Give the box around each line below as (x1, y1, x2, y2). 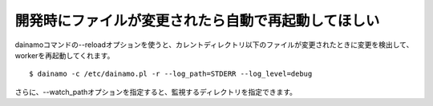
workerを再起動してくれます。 (14, 50, 115, 60)
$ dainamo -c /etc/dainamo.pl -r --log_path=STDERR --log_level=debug (29, 69, 313, 79)
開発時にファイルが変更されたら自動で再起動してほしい (14, 12, 380, 29)
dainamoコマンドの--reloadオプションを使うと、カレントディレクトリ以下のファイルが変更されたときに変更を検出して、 (14, 40, 414, 49)
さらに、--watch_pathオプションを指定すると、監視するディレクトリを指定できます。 (14, 87, 297, 96)
